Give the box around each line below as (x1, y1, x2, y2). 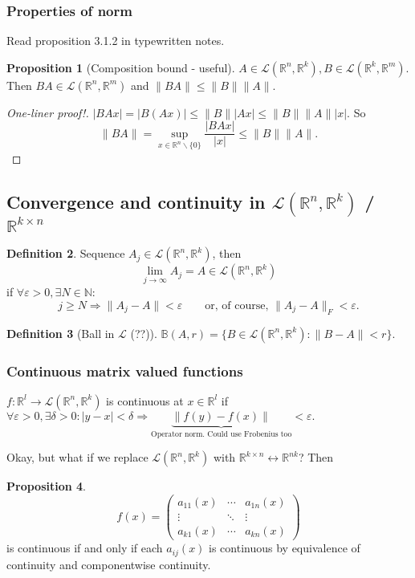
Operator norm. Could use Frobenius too (151, 429, 292, 438)
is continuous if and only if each (6, 539, 163, 556)
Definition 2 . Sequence (6, 245, 125, 262)
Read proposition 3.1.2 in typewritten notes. (6, 32, 225, 49)
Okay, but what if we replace (6, 449, 149, 466)
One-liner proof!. (6, 104, 89, 120)
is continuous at (106, 392, 184, 409)
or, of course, (205, 299, 269, 311)
